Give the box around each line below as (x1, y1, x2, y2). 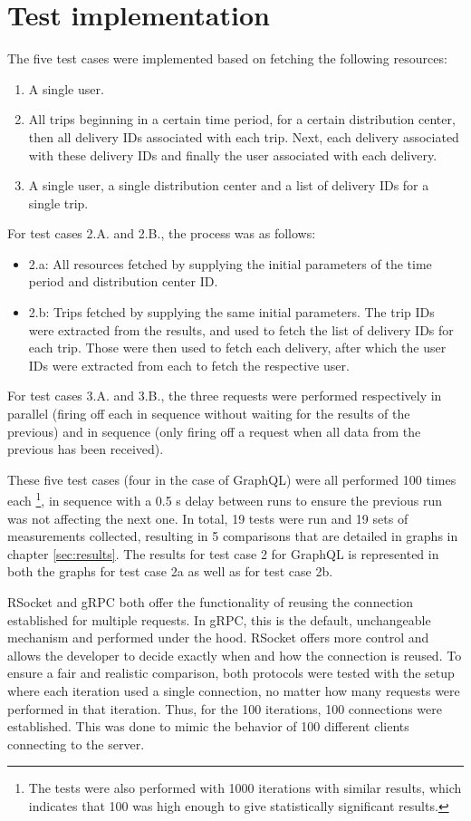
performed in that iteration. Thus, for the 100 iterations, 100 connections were (7, 699, 442, 718)
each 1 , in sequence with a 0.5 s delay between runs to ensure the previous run (7, 488, 443, 510)
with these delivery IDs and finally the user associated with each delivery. (28, 145, 437, 164)
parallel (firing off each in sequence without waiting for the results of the (7, 404, 410, 423)
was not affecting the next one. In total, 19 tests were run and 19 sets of (7, 508, 409, 527)
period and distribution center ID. (28, 272, 218, 291)
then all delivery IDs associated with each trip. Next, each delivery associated (28, 127, 459, 146)
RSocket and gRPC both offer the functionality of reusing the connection (7, 593, 413, 612)
